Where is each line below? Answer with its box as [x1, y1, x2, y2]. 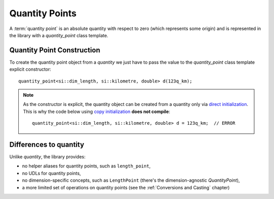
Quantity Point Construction [9, 46, 100, 54]
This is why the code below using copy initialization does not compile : [23, 108, 170, 115]
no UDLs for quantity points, [22, 170, 81, 176]
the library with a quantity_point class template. [9, 32, 109, 38]
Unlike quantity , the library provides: [9, 154, 86, 160]
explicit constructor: [9, 66, 52, 72]
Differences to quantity [9, 140, 85, 149]
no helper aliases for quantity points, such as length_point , [22, 163, 151, 169]
